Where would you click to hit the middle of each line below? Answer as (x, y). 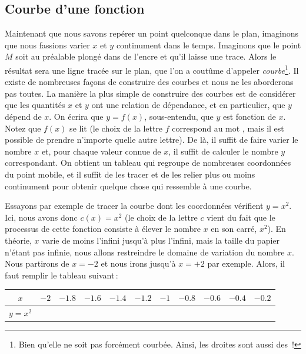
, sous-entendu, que (179, 117)
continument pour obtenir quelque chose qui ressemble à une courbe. (128, 186)
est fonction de (249, 117)
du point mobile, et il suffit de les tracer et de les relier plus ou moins (130, 174)
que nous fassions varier (47, 45)
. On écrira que (76, 117)
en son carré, (234, 229)
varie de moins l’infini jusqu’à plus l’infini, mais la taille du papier (161, 240)
